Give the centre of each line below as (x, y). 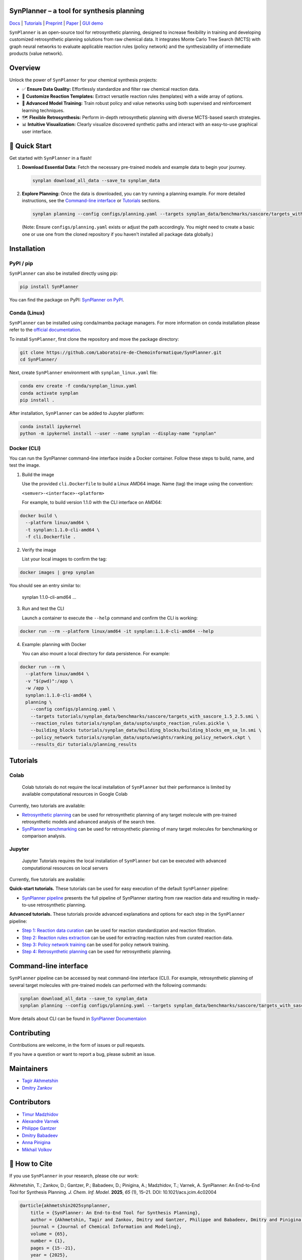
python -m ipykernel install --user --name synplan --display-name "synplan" (118, 434)
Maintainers (29, 1069)
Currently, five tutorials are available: (47, 879)
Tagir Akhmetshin (40, 1081)
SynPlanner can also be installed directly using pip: (64, 273)
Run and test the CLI (43, 609)
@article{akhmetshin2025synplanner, (65, 1206)
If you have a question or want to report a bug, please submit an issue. (83, 1054)
